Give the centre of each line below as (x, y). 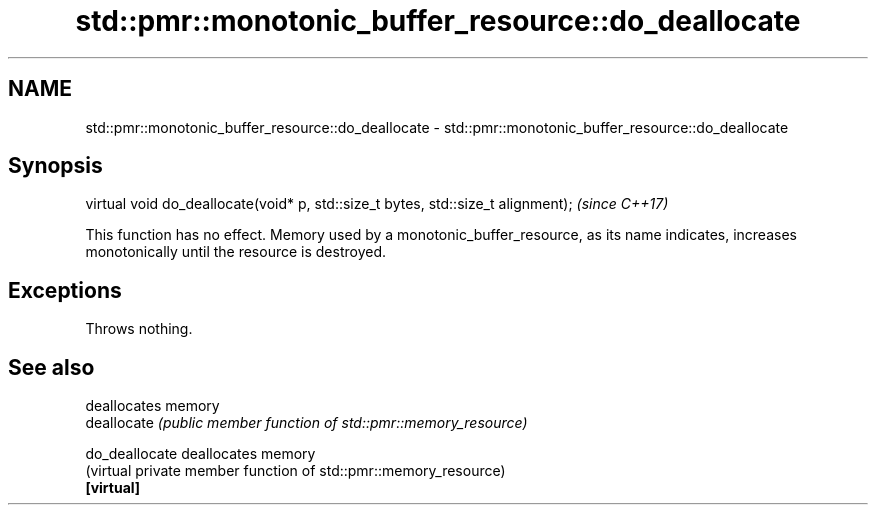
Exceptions (65, 290)
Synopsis (55, 166)
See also (51, 367)
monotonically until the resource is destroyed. (236, 252)
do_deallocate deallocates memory (200, 454)
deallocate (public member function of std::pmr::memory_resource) (306, 423)
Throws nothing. (139, 329)
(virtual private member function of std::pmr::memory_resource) (295, 471)
